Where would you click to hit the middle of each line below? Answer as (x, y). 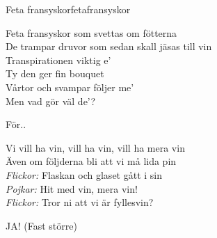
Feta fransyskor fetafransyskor (68, 9)
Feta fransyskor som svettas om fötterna (91, 32)
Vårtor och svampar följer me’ (70, 87)
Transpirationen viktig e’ (58, 59)
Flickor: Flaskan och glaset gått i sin (84, 174)
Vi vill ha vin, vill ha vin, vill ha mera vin (95, 147)
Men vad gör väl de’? (51, 101)
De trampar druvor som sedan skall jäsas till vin (109, 46)
